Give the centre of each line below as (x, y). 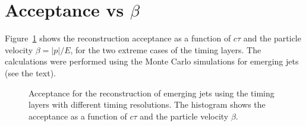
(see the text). (31, 72)
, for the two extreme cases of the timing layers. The (166, 49)
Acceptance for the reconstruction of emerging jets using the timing (152, 93)
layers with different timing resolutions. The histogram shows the (147, 104)
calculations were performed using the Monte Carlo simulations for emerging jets (152, 61)
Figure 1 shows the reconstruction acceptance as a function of (118, 38)
